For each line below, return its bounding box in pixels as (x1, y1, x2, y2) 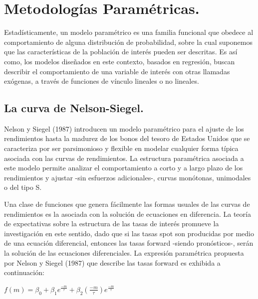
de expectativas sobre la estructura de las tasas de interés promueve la (4, 218, 219, 229)
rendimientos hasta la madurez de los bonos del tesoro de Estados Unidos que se (4, 133, 250, 144)
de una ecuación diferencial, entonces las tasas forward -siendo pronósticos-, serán (4, 238, 254, 248)
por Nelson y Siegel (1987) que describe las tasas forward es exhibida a (4, 257, 221, 268)
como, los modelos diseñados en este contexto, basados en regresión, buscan (4, 56, 235, 66)
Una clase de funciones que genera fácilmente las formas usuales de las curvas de (4, 199, 250, 209)
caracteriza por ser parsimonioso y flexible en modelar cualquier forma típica (4, 143, 239, 153)
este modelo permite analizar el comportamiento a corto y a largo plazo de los (4, 162, 243, 173)
